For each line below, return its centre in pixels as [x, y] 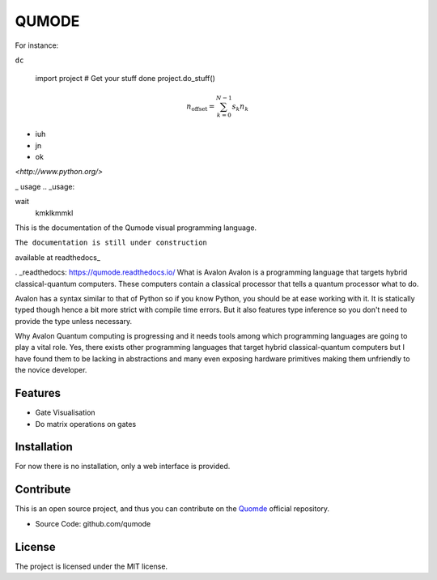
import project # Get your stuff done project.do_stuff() [125, 79]
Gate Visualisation [66, 412]
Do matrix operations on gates [86, 424]
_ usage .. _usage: [45, 186]
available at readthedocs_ [58, 257]
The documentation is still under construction [111, 243]
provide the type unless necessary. [74, 321]
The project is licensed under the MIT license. [91, 566]
